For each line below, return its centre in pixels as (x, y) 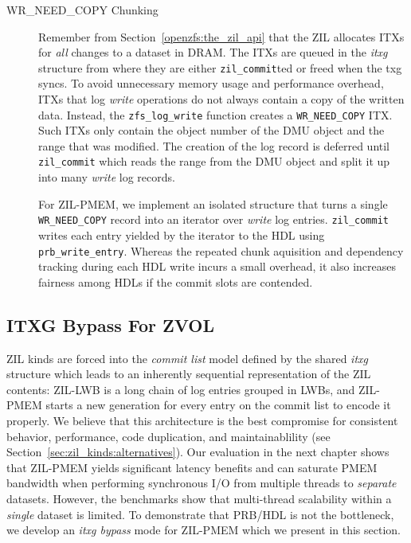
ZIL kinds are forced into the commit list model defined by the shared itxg (187, 358)
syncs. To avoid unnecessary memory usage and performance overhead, (211, 83)
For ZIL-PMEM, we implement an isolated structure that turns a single (213, 203)
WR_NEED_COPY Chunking (82, 10)
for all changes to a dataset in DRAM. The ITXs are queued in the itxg (213, 52)
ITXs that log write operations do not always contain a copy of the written (221, 99)
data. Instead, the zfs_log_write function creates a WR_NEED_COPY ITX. (215, 114)
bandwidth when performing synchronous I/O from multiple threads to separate (202, 483)
